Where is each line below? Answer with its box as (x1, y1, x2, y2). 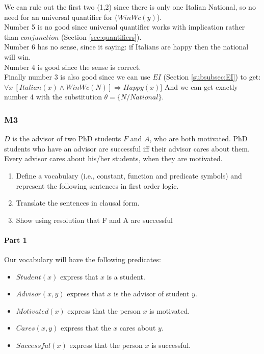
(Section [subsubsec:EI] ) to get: (163, 71, 261, 82)
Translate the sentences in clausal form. (16, 197, 140, 208)
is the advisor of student (113, 288, 190, 299)
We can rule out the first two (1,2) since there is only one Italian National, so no (4, 2, 256, 12)
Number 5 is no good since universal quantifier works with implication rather (4, 21, 245, 32)
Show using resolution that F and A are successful (16, 214, 173, 225)
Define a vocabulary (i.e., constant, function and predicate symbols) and (16, 170, 242, 181)
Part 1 (4, 234, 27, 245)
